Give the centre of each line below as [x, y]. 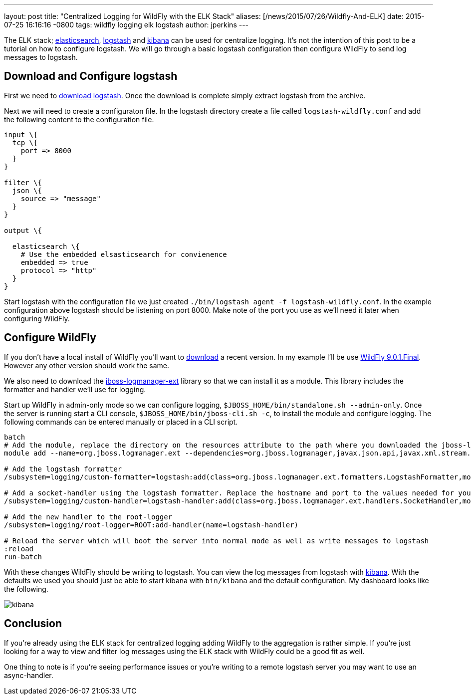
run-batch [23, 557]
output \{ [23, 230]
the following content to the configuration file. [79, 119]
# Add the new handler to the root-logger [88, 517]
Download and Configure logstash [91, 76]
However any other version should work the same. [87, 365]
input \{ [21, 134]
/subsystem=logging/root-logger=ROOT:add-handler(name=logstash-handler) [151, 525]
